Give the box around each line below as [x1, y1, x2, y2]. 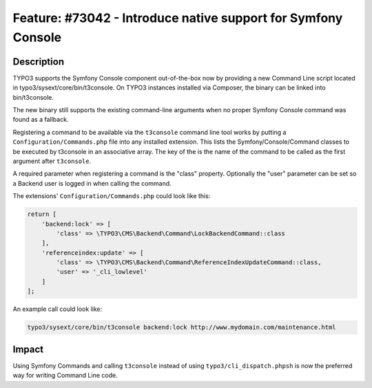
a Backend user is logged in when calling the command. [12, 179, 172, 187]
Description [12, 56, 65, 67]
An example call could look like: [12, 305, 103, 313]
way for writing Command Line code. [12, 371, 118, 380]
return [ [27, 211, 57, 218]
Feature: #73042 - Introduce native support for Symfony [12, 10, 343, 25]
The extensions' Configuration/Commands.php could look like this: [12, 192, 211, 200]
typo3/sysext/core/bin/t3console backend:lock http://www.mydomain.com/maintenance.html [27, 323, 337, 332]
